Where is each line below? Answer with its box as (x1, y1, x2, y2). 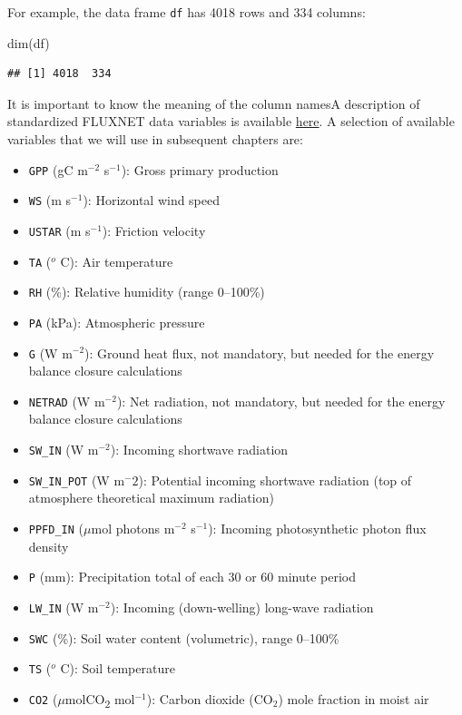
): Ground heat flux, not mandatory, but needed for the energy (84, 343, 435, 362)
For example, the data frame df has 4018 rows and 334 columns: (7, 3, 366, 21)
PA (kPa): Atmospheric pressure (28, 312, 205, 331)
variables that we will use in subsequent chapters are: (7, 130, 303, 149)
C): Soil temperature (60, 659, 175, 678)
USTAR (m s (28, 220, 91, 240)
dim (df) (7, 33, 50, 52)
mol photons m (91, 518, 175, 537)
